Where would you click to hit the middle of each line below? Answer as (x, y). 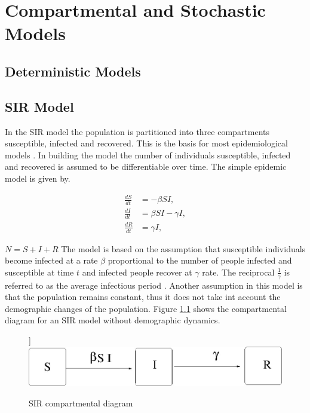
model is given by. (38, 178)
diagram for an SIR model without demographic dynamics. (113, 320)
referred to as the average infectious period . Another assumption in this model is (154, 285)
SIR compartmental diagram (81, 403)
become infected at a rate (51, 260)
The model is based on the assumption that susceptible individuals (183, 248)
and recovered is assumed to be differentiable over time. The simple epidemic (146, 166)
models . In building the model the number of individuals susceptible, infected (148, 155)
